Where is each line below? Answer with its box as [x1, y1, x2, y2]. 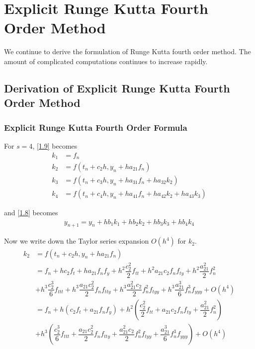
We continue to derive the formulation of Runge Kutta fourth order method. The [4, 46, 251, 57]
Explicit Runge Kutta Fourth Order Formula [4, 121, 187, 133]
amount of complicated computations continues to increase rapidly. [4, 56, 208, 66]
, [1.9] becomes [32, 140, 78, 151]
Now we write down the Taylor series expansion [4, 236, 149, 246]
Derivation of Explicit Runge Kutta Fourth [4, 80, 230, 95]
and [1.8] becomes [4, 207, 58, 218]
